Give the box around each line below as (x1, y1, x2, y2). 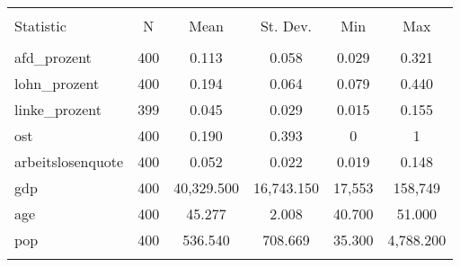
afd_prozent (14, 47, 92, 67)
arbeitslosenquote (14, 151, 124, 172)
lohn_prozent (14, 73, 100, 93)
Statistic (14, 15, 66, 36)
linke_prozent (14, 99, 102, 120)
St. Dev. (260, 15, 313, 36)
